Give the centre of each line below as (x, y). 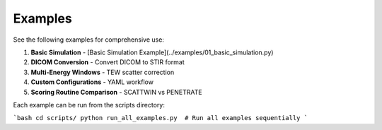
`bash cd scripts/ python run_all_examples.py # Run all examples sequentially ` (160, 118)
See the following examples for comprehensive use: (88, 40)
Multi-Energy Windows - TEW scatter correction (103, 72)
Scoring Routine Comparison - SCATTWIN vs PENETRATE (116, 92)
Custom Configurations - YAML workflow (92, 82)
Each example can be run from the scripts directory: (89, 105)
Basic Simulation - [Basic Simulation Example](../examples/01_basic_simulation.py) (152, 52)
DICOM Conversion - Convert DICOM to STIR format (108, 62)
